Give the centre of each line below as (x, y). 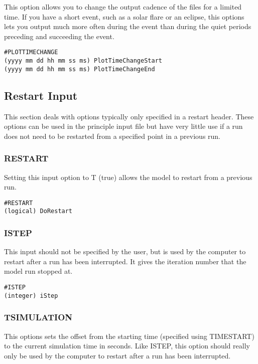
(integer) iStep (31, 296)
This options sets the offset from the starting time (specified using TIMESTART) (129, 336)
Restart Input (41, 95)
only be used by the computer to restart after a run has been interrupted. (117, 355)
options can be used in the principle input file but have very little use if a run (123, 126)
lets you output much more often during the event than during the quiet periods (128, 26)
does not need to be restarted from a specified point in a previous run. (112, 136)
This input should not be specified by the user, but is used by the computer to (125, 251)
